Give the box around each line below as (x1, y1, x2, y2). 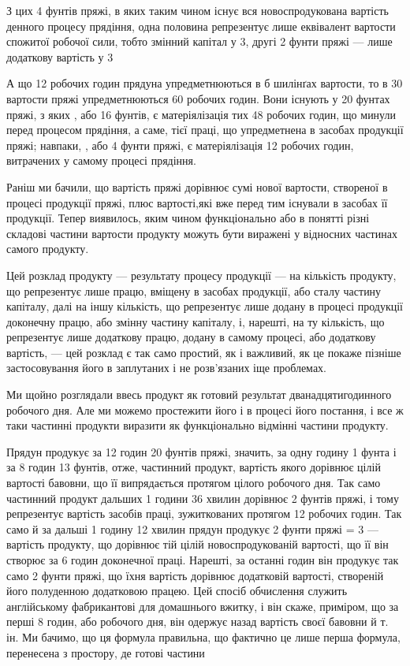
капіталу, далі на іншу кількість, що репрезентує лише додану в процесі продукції (6, 298, 403, 314)
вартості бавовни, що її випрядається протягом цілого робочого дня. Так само (6, 474, 381, 491)
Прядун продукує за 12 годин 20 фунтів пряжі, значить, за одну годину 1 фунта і (6, 443, 397, 460)
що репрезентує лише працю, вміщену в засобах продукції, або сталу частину (6, 282, 382, 299)
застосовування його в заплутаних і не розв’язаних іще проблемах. (6, 359, 326, 376)
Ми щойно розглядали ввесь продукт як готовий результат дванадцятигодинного (6, 386, 392, 403)
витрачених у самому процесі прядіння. (6, 152, 196, 169)
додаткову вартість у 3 (6, 48, 114, 65)
